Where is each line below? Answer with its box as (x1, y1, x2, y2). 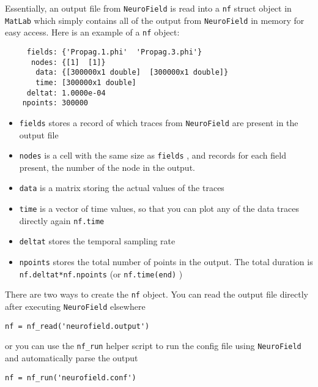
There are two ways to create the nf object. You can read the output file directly (5, 288, 309, 301)
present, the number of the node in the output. (19, 160, 195, 173)
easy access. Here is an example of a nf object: (5, 26, 180, 39)
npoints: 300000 (22, 99, 89, 108)
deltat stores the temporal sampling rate (19, 235, 176, 247)
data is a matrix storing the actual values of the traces (19, 181, 224, 194)
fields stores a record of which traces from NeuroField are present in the (19, 116, 298, 129)
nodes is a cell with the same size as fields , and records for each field (19, 149, 286, 162)
